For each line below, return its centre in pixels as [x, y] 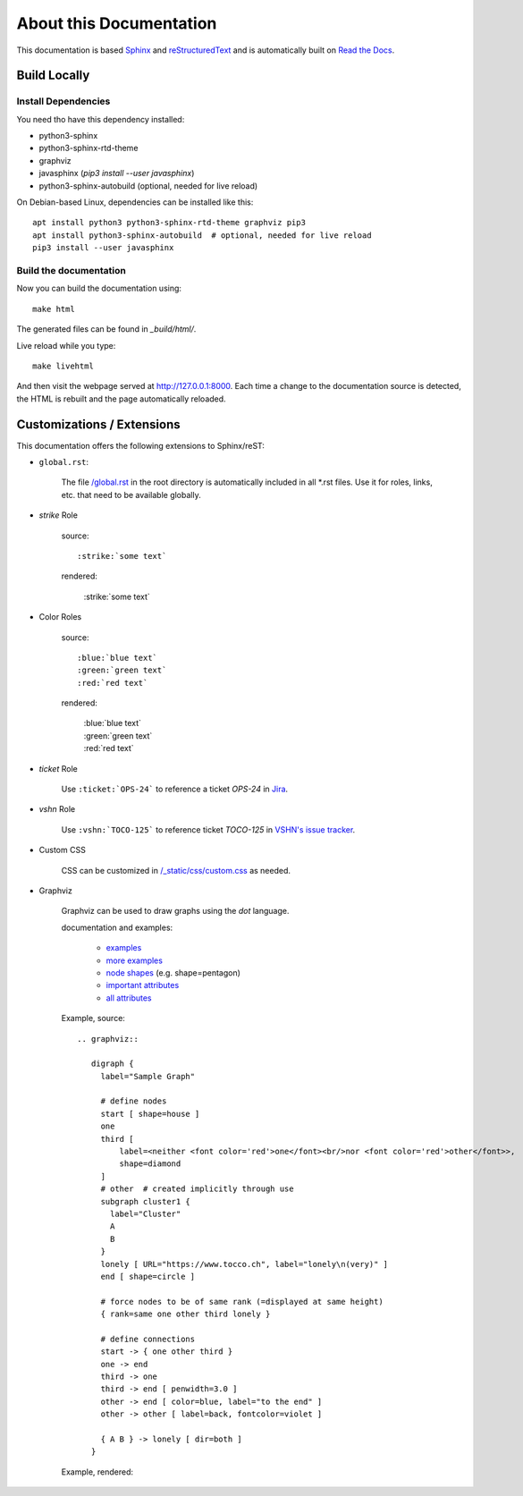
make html [54, 309]
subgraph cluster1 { [146, 1201]
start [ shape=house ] [150, 1114]
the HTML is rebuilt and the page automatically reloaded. [122, 399]
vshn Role [57, 809]
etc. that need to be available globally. [131, 494]
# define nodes [134, 1101]
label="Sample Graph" [148, 1076]
